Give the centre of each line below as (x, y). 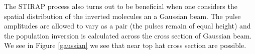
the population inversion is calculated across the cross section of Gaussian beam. (128, 35)
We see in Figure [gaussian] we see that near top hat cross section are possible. (125, 45)
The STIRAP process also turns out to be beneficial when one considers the (121, 6)
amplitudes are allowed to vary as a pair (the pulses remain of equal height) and (127, 26)
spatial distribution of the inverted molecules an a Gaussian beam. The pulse (122, 16)
